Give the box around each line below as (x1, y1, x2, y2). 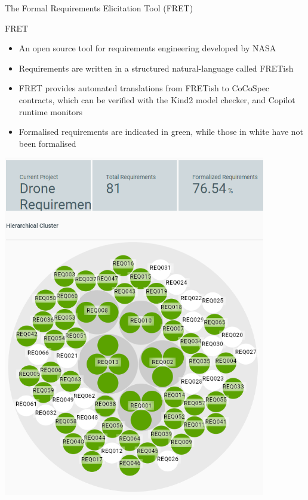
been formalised (19, 137, 76, 149)
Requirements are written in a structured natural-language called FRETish (19, 61, 294, 74)
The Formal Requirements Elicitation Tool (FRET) (5, 2, 193, 14)
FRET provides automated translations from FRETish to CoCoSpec (19, 82, 270, 94)
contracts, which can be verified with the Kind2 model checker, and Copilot (19, 93, 295, 106)
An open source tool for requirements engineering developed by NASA (19, 42, 276, 54)
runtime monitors (19, 105, 83, 118)
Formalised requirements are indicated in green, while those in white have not (19, 125, 304, 138)
